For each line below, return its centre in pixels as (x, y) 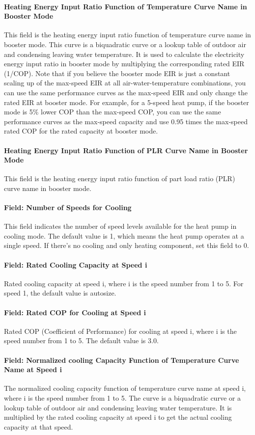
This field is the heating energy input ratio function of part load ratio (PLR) (120, 178)
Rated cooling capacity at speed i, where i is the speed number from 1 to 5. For (124, 283)
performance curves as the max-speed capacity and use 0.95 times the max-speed (126, 121)
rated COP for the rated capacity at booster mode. (81, 131)
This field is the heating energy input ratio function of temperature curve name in (127, 35)
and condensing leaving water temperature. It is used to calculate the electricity (124, 54)
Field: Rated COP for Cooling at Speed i (75, 312)
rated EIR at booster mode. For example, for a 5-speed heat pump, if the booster (127, 102)
